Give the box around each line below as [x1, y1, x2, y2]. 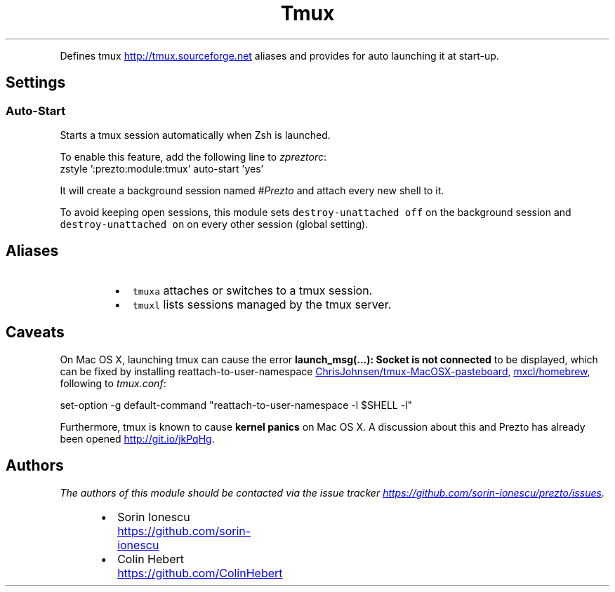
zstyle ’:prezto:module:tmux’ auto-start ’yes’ [60, 162, 264, 175]
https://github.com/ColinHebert [117, 565, 283, 580]
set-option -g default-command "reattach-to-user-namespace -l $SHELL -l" [60, 398, 413, 411]
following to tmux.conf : [60, 377, 166, 389]
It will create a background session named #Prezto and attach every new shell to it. [60, 184, 444, 196]
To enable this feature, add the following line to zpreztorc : [60, 150, 327, 163]
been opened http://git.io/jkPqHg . [60, 432, 215, 445]
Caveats [6, 323, 65, 342]
